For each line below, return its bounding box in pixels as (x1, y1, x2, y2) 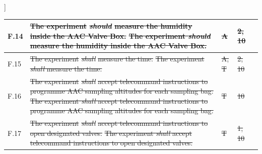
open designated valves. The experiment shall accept (30, 127, 192, 138)
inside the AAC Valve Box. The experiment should (30, 30, 211, 41)
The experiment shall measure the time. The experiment (30, 53, 205, 64)
